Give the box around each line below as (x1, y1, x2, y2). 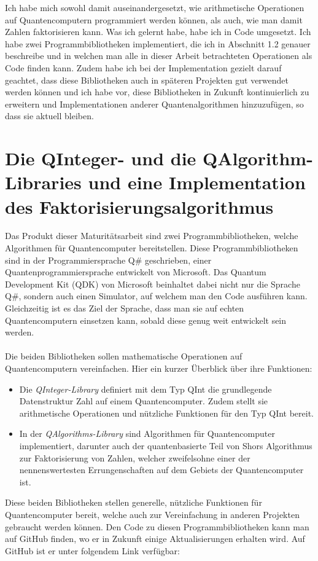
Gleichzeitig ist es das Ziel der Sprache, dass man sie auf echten (5, 302, 244, 314)
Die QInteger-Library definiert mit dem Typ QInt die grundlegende (19, 382, 272, 395)
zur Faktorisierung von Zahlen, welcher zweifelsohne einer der (19, 451, 250, 464)
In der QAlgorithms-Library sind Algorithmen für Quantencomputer (19, 427, 275, 440)
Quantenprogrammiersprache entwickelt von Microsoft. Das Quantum (5, 265, 266, 278)
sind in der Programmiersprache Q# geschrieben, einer (5, 253, 212, 266)
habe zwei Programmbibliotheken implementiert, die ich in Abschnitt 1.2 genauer (5, 37, 311, 50)
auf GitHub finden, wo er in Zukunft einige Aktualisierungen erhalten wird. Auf (5, 532, 305, 545)
